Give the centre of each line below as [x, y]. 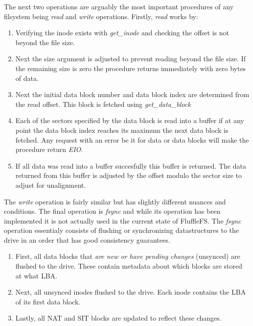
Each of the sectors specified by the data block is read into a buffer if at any [130, 120]
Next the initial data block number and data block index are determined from [132, 94]
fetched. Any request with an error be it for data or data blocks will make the [132, 139]
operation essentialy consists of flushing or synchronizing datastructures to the [122, 230]
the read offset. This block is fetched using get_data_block [103, 104]
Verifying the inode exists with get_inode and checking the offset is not [122, 33]
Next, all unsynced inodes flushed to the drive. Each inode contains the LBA [131, 292]
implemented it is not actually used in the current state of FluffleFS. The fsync [123, 220]
